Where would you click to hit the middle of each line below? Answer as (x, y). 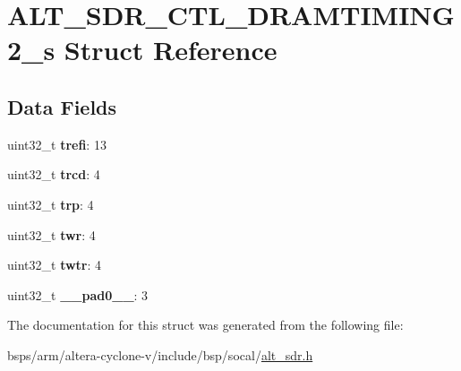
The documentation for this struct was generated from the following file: (205, 325)
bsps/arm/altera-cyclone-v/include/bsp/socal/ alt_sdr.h (160, 354)
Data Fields (62, 106)
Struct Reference (171, 50)
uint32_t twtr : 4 (55, 265)
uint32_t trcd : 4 (54, 174)
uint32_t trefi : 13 (57, 144)
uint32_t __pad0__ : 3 (78, 294)
